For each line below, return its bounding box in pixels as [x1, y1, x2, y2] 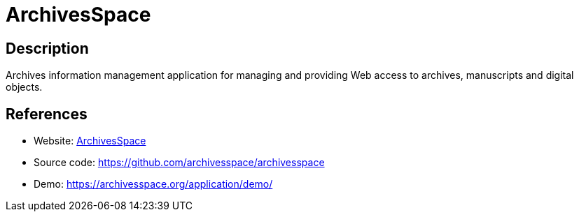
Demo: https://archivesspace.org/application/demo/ [34, 178, 273, 190]
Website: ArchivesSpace [34, 135, 146, 147]
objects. [6, 81, 43, 93]
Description [6, 39, 89, 57]
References [6, 105, 88, 123]
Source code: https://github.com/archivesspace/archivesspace [34, 156, 325, 169]
